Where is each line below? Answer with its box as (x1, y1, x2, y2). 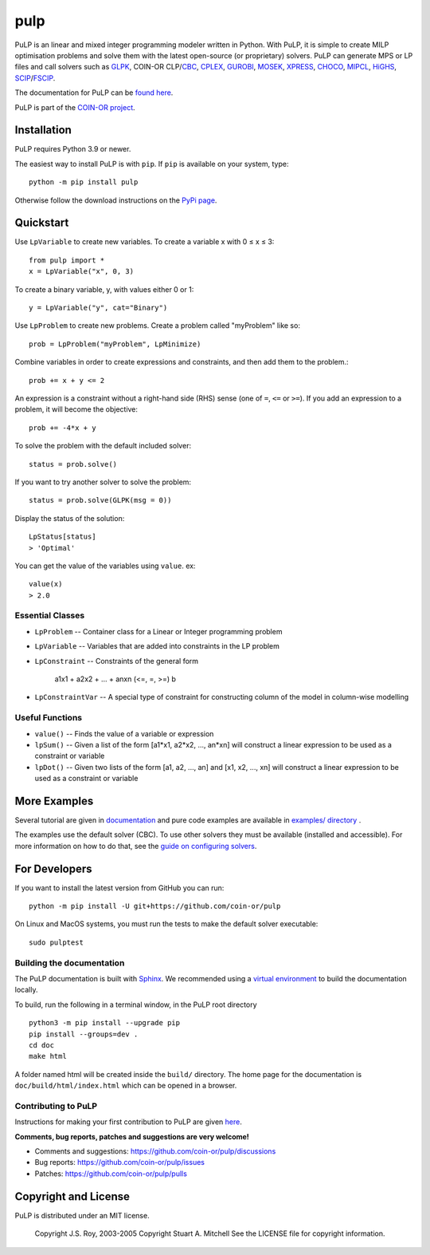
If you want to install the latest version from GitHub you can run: (14, 882, 225, 893)
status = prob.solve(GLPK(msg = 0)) (29, 495, 172, 505)
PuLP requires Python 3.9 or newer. (14, 144, 131, 154)
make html (29, 1052, 67, 1061)
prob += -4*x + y (29, 423, 96, 432)
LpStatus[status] (29, 532, 96, 542)
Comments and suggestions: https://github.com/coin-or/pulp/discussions (34, 1146, 276, 1156)
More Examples (14, 794, 94, 807)
